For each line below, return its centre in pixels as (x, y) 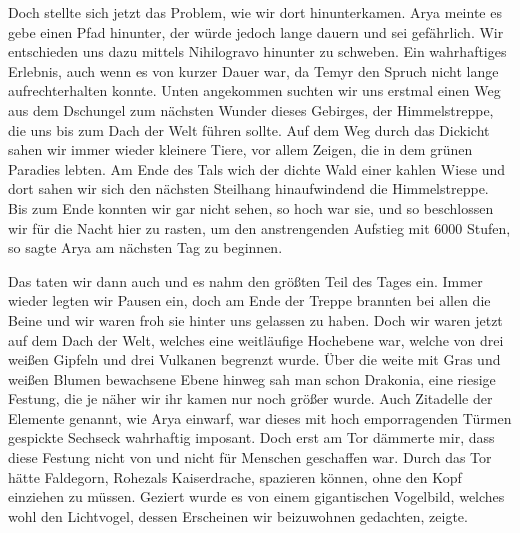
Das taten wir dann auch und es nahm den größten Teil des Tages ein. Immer (245, 280)
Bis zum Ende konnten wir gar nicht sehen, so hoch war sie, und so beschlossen (251, 207)
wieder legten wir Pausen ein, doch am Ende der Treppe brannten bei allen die (249, 300)
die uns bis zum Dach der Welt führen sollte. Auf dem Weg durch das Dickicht (249, 129)
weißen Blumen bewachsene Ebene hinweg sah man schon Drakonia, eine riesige (252, 378)
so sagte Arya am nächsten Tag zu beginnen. (145, 247)
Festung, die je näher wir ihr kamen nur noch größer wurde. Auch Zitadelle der (250, 398)
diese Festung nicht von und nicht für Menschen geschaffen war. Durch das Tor (250, 457)
